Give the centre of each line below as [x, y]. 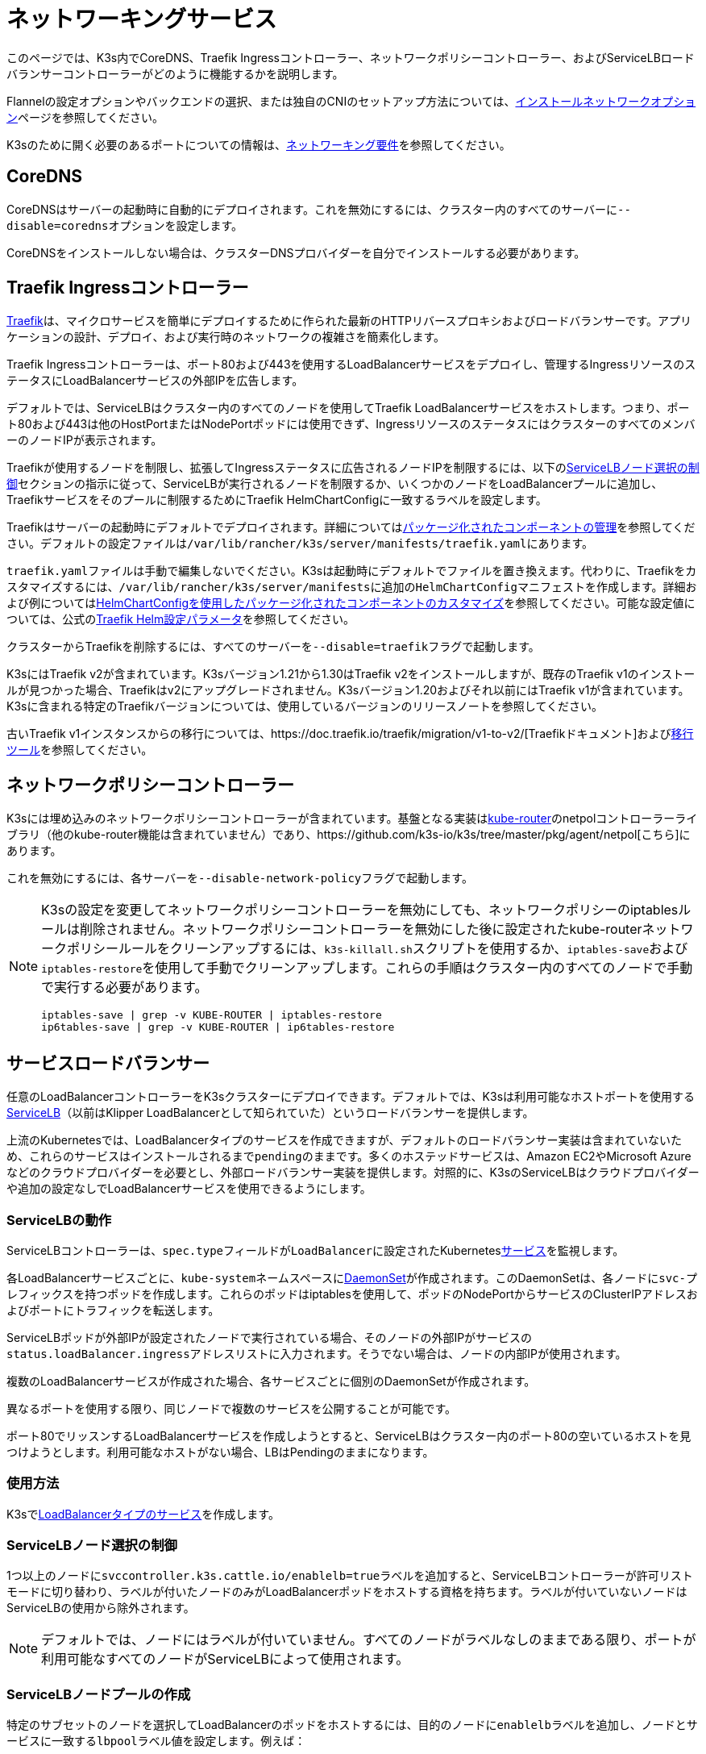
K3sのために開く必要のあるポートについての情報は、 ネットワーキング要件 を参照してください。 [259, 144]
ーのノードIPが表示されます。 [85, 440]
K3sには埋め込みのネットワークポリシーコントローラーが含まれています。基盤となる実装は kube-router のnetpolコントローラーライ [352, 819]
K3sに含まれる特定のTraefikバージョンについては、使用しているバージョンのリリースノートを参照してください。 [305, 706]
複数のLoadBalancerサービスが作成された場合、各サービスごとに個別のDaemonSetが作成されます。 [271, 1381]
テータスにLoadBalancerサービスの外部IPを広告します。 [155, 381]
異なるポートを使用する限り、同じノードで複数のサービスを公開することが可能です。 [232, 1408]
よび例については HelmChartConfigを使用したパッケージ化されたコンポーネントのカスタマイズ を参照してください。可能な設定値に [351, 603]
